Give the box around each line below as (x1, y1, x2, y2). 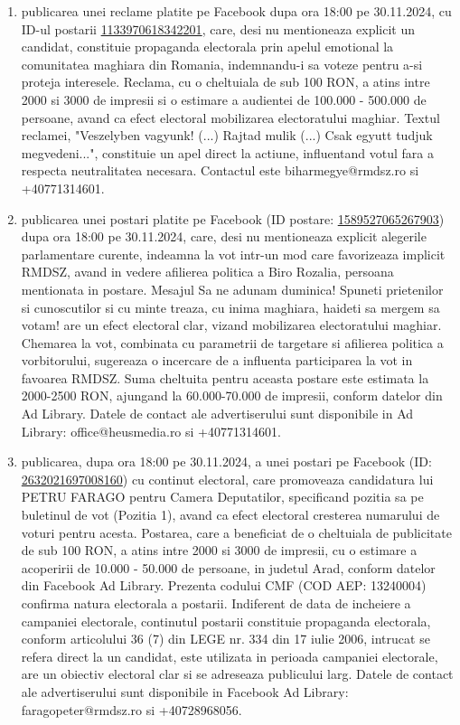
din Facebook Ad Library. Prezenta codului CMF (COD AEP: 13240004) (21, 576, 427, 595)
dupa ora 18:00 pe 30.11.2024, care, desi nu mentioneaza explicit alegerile (21, 227, 427, 246)
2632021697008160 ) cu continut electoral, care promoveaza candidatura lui (21, 469, 434, 488)
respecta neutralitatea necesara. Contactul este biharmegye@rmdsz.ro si (21, 161, 419, 180)
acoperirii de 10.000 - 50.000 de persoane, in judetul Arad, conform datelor (21, 558, 436, 577)
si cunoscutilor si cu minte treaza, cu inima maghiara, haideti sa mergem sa (21, 297, 440, 316)
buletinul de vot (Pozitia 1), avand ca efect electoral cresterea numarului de (21, 505, 440, 524)
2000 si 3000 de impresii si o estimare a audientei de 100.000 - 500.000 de (21, 89, 427, 108)
